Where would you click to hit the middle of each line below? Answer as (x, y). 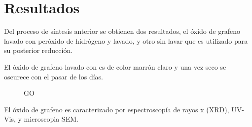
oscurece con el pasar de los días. (54, 76)
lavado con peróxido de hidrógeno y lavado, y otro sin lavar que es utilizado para (126, 40)
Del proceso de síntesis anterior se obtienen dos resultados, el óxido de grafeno (122, 31)
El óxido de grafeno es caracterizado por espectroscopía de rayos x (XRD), (117, 109)
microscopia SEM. (51, 119)
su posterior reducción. (38, 50)
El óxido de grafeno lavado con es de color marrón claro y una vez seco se (115, 66)
